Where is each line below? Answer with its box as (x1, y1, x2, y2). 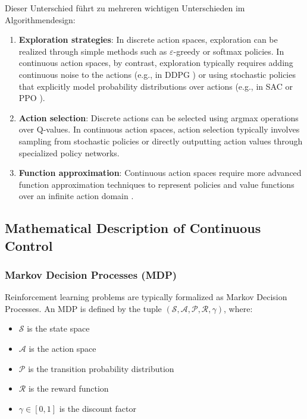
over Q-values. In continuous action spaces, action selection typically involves (18, 123, 300, 136)
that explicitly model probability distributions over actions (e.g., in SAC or (18, 80, 293, 92)
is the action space (29, 342, 96, 355)
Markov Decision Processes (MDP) (5, 267, 177, 282)
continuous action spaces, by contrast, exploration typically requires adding (18, 56, 293, 69)
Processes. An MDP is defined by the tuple (5, 302, 162, 314)
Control (5, 236, 53, 254)
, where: (224, 302, 253, 314)
